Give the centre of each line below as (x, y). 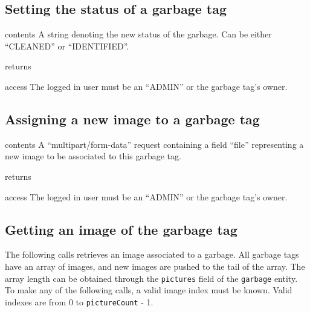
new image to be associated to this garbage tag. (93, 156)
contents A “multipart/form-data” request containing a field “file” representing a (154, 144)
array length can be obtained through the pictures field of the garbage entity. (151, 278)
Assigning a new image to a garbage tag (132, 119)
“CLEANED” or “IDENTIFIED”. (67, 46)
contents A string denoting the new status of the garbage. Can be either (138, 34)
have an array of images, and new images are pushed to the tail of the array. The (155, 266)
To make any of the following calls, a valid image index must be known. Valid (149, 290)
